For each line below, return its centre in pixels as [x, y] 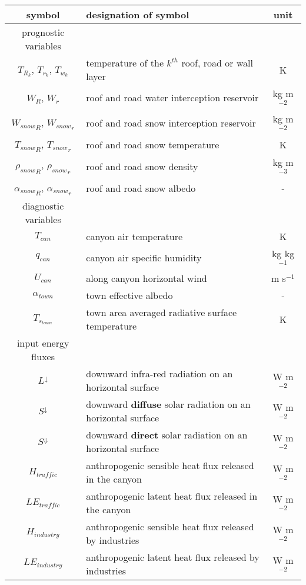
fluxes [43, 357]
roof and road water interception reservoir [172, 97]
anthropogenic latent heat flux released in [172, 496]
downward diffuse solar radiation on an [168, 404]
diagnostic [43, 205]
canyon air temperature [134, 236]
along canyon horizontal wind [147, 278]
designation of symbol [138, 14]
